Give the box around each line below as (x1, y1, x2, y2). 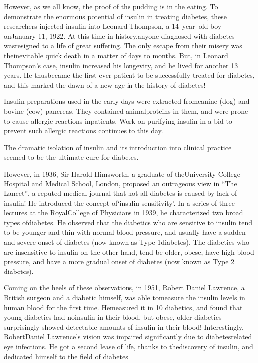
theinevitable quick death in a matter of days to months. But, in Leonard (4, 50, 228, 60)
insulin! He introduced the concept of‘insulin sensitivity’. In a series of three (4, 197, 235, 208)
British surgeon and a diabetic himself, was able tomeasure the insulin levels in (4, 292, 245, 303)
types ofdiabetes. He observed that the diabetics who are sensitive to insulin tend (4, 217, 252, 227)
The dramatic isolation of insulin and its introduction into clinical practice (4, 142, 232, 152)
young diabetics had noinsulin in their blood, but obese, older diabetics (4, 312, 222, 322)
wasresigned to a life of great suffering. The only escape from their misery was (4, 40, 242, 51)
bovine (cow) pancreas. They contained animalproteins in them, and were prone (4, 105, 248, 116)
